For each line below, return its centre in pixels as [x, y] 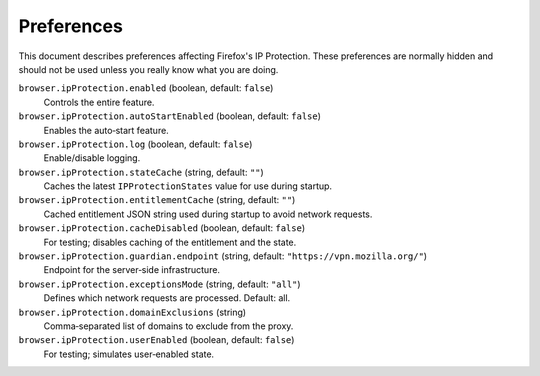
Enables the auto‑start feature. [106, 130]
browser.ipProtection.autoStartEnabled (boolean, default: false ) [170, 116]
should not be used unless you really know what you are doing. [148, 69]
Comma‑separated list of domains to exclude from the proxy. [168, 326]
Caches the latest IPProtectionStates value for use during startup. [188, 186]
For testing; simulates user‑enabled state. [129, 354]
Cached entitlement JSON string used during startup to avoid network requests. [208, 214]
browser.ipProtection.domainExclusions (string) [132, 312]
